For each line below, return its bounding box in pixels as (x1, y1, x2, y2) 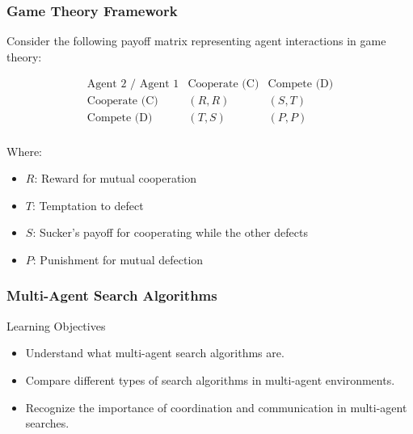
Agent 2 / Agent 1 (86, 78, 179, 91)
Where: (6, 142, 42, 159)
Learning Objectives (6, 317, 106, 334)
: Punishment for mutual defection (32, 251, 204, 268)
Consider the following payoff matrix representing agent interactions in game (6, 32, 386, 49)
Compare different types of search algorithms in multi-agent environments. (25, 371, 395, 388)
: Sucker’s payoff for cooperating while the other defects (32, 224, 308, 241)
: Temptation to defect (32, 196, 144, 213)
